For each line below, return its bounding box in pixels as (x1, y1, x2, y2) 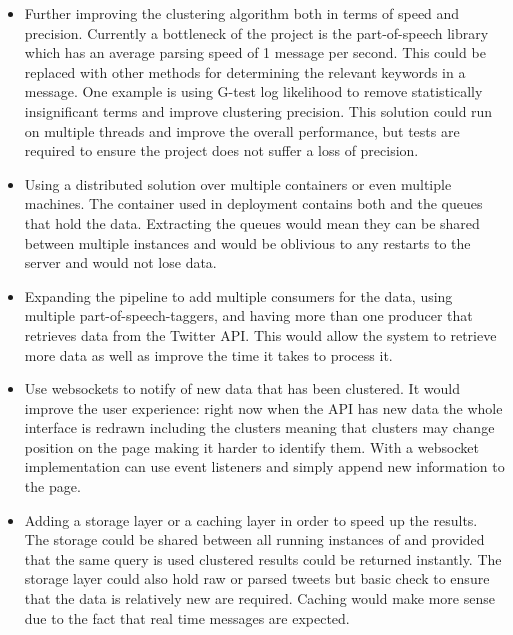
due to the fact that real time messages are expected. (24, 607, 350, 628)
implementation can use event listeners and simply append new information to (24, 456, 505, 477)
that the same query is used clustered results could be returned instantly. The (24, 548, 502, 569)
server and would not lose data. (24, 252, 217, 273)
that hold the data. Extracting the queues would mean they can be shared (24, 212, 480, 233)
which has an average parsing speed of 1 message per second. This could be (24, 42, 486, 63)
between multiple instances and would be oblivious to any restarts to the (24, 232, 471, 253)
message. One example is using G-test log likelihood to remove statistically (24, 81, 483, 102)
